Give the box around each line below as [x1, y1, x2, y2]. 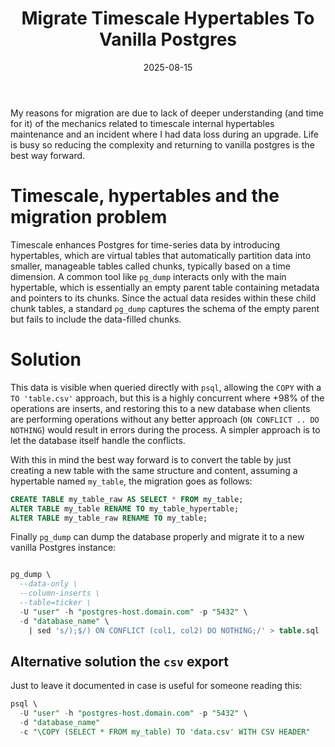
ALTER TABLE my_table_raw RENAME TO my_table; [10, 513, 208, 523]
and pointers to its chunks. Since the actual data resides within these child [10, 292, 317, 304]
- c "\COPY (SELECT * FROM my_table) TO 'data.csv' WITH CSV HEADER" [19, 727, 311, 737]
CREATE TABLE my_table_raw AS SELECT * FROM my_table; [10, 494, 244, 504]
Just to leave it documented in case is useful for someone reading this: [10, 680, 303, 692]
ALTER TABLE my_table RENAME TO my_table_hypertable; [10, 503, 240, 514]
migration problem [10, 206, 168, 229]
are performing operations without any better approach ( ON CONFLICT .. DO [10, 413, 320, 425]
